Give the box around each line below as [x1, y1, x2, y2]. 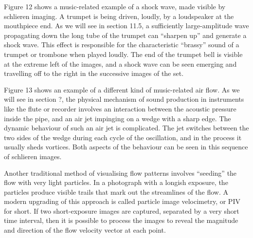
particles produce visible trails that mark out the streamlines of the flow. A [4, 186, 229, 197]
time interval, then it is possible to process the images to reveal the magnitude [4, 215, 238, 225]
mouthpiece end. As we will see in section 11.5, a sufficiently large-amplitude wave [4, 20, 249, 31]
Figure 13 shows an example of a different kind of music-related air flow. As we [4, 84, 240, 94]
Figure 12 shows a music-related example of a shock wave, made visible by [4, 1, 226, 11]
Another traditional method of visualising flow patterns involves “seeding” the [4, 167, 237, 178]
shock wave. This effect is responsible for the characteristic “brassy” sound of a [4, 39, 239, 50]
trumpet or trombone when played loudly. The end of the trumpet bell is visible [4, 49, 243, 59]
